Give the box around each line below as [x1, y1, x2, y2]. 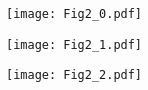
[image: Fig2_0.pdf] [6, 7, 143, 21]
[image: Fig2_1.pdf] [6, 37, 143, 52]
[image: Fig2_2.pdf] [6, 68, 143, 83]
